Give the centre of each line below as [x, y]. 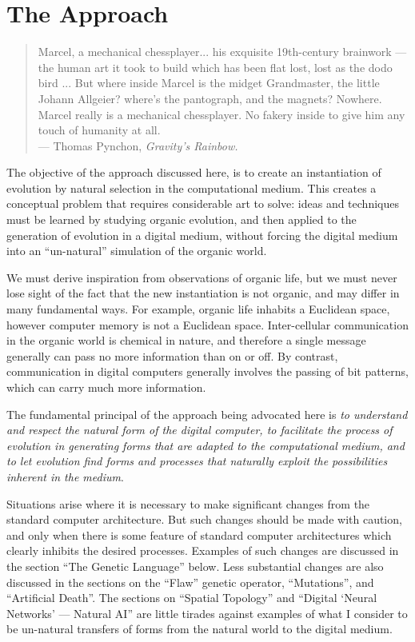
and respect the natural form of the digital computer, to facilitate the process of [200, 430]
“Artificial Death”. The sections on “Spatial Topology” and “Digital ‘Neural [192, 598]
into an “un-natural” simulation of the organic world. [137, 251]
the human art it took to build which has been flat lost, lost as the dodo [215, 67]
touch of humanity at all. [99, 130]
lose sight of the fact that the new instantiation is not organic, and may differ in [203, 293]
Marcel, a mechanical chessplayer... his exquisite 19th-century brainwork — [222, 52]
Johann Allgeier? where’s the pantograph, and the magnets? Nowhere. [210, 98]
